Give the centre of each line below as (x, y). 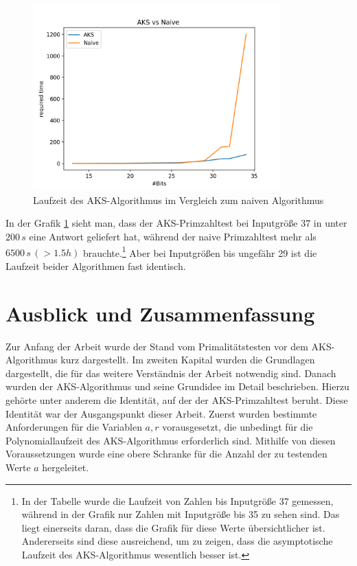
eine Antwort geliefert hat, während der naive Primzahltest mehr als (173, 237)
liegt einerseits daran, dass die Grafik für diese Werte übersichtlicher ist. (173, 527)
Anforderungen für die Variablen (74, 427)
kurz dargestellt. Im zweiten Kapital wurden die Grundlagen (188, 360)
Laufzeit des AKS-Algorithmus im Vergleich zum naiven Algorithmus (178, 200)
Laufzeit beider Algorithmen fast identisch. (96, 265)
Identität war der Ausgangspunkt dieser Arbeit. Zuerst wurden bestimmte (161, 413)
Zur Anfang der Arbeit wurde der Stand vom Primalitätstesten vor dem (157, 346)
